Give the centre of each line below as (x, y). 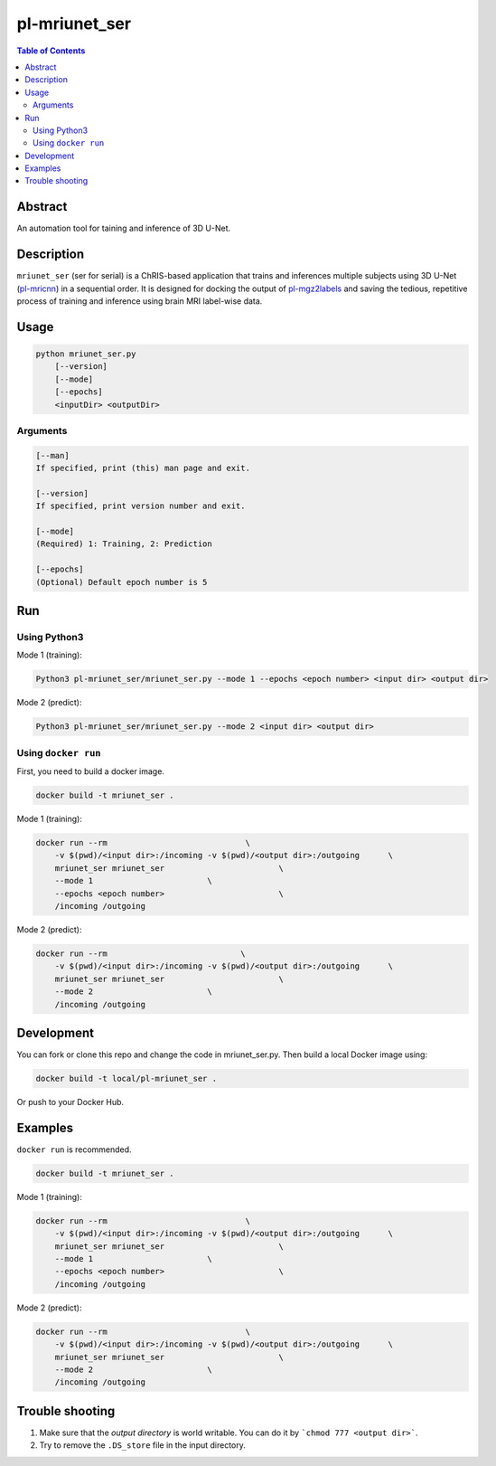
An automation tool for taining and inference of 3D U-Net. (124, 228)
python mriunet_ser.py (86, 354)
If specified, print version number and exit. (140, 506)
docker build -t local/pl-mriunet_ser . (126, 1079)
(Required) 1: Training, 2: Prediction (124, 544)
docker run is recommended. (74, 1149)
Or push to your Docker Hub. (70, 1102)
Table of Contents (51, 51)
